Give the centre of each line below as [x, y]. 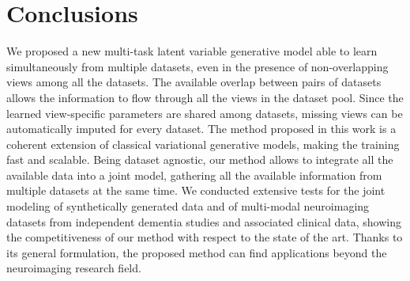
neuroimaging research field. [74, 268]
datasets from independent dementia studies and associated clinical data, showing [204, 221]
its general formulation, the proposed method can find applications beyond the [197, 252]
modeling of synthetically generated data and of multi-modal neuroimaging [188, 206]
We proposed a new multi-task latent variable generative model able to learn [192, 51]
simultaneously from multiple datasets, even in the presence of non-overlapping [197, 66]
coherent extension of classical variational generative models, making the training [203, 144]
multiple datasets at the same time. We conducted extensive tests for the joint [196, 190]
